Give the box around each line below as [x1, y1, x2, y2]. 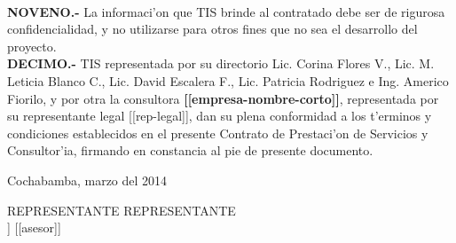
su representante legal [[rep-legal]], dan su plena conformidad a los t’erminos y [7, 106, 432, 125]
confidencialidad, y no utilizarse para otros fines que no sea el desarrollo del [7, 20, 418, 38]
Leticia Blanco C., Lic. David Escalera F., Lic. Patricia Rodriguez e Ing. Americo [7, 71, 449, 90]
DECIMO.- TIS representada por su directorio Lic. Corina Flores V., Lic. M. [7, 54, 435, 73]
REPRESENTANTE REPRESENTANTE [7, 200, 236, 219]
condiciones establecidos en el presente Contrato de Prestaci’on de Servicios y [7, 123, 428, 142]
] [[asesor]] [7, 218, 61, 237]
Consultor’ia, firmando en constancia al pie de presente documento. [7, 141, 373, 160]
